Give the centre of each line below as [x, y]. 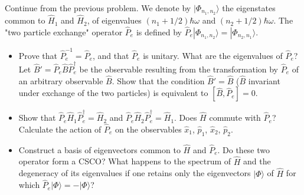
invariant [264, 80]
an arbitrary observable [61, 80]
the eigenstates [249, 8]
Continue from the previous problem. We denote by [98, 8]
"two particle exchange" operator [64, 32]
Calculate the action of [60, 129]
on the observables [148, 129]
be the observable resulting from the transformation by [179, 69]
